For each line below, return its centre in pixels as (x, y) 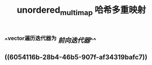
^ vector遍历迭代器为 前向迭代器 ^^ (50, 40)
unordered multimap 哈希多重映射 (81, 11)
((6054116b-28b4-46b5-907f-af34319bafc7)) (76, 57)
